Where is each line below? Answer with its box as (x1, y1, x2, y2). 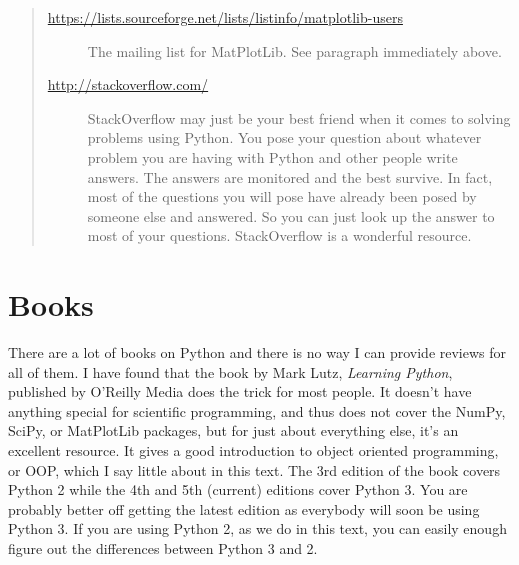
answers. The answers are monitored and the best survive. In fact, (87, 166, 493, 187)
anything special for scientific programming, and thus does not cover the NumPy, (8, 400, 506, 421)
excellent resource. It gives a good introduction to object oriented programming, (8, 440, 499, 461)
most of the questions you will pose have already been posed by (87, 186, 477, 207)
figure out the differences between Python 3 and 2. (8, 538, 318, 558)
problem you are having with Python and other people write (87, 146, 458, 167)
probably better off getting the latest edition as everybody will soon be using (8, 498, 480, 519)
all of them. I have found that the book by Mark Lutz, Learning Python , (8, 361, 453, 382)
